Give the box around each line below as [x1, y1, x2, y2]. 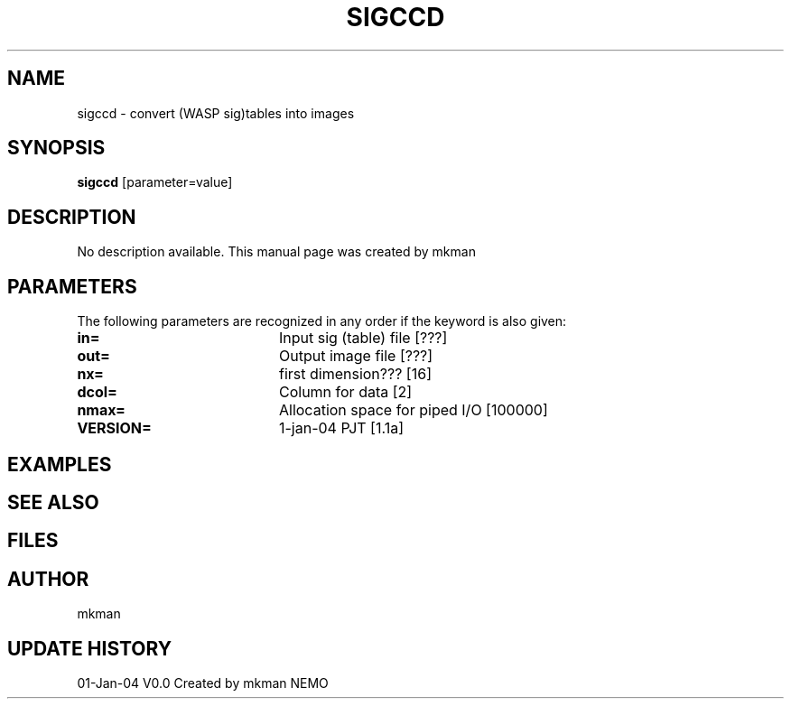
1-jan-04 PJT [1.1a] [278, 419, 404, 438]
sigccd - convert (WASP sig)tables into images [77, 105, 355, 121]
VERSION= [77, 419, 152, 438]
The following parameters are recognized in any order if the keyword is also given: [77, 313, 567, 330]
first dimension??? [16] [278, 365, 432, 384]
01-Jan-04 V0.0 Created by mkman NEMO [77, 675, 329, 692]
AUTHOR [7, 567, 89, 590]
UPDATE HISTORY [7, 636, 172, 660]
